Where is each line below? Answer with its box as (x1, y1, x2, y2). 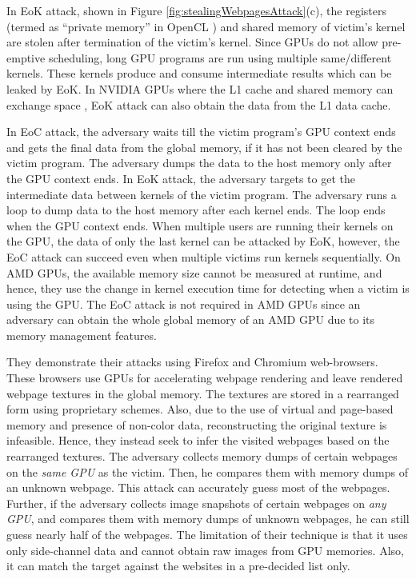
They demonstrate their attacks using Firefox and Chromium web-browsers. (6, 353, 378, 370)
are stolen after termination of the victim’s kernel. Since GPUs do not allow (6, 34, 378, 50)
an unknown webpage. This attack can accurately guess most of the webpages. (6, 479, 390, 496)
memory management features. (6, 326, 157, 343)
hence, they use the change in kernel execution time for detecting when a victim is (6, 280, 410, 297)
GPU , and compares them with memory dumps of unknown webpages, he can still (6, 510, 410, 527)
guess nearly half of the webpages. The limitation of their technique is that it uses (6, 526, 408, 542)
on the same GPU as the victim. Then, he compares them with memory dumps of (6, 463, 408, 480)
